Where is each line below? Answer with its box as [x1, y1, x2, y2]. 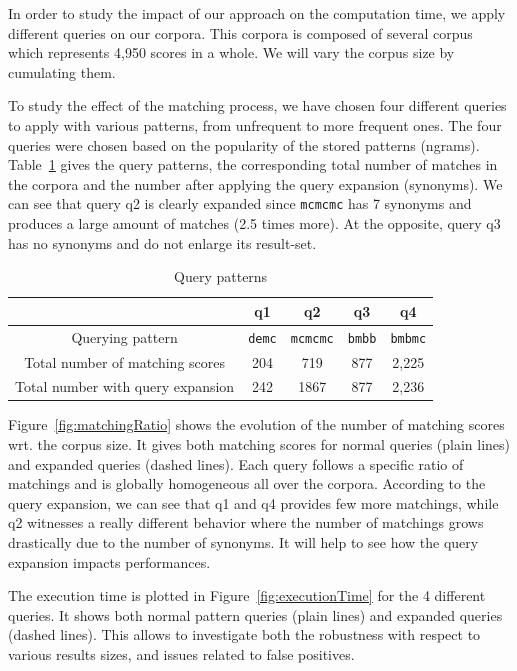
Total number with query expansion [15, 376, 235, 397]
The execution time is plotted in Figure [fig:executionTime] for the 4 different [8, 585, 486, 606]
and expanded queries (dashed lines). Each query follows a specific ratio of [8, 453, 464, 474]
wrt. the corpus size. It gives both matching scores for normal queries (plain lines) [8, 434, 511, 455]
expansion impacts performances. [8, 551, 211, 572]
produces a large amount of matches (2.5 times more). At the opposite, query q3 [8, 213, 501, 233]
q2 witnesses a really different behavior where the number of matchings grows [8, 512, 484, 533]
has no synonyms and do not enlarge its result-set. [8, 232, 317, 253]
